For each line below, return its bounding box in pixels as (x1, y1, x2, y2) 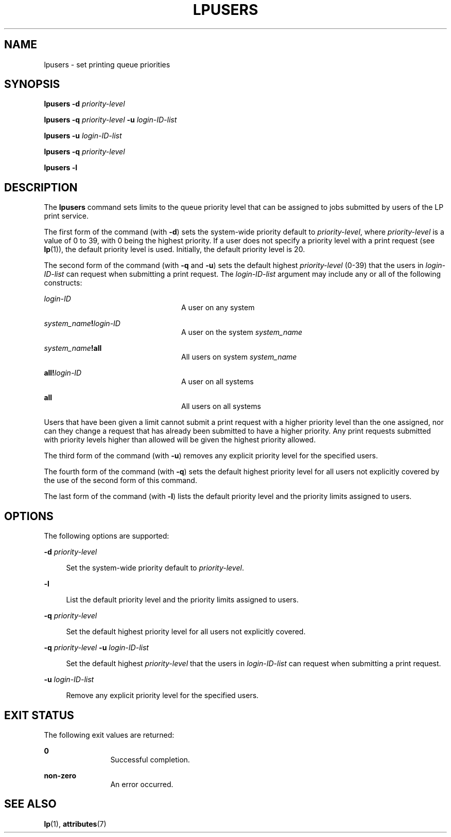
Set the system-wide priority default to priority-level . (66, 563, 244, 573)
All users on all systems (181, 402, 261, 411)
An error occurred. (110, 779, 174, 789)
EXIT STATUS (4, 708, 74, 722)
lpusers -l (44, 163, 78, 172)
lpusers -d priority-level (44, 99, 125, 109)
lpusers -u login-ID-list (44, 131, 122, 140)
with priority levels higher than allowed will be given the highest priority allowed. (44, 435, 316, 444)
